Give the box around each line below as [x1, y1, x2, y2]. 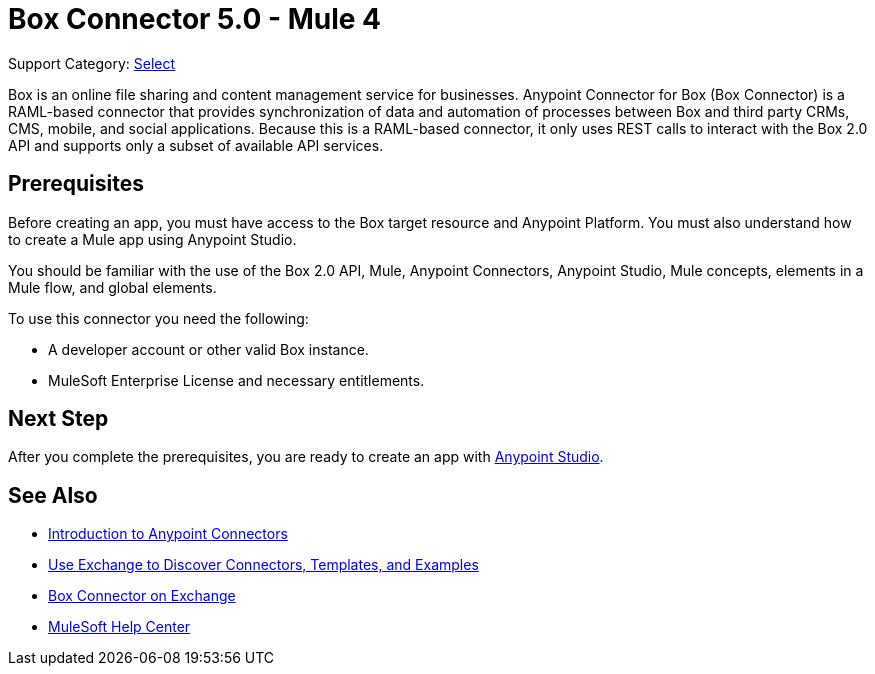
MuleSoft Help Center [48, 618, 191, 636]
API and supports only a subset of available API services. [8, 136, 384, 154]
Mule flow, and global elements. [8, 278, 217, 296]
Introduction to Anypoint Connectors [48, 525, 288, 543]
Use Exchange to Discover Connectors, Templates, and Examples [48, 556, 479, 574]
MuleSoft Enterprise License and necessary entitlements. [48, 371, 425, 389]
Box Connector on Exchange [48, 587, 236, 605]
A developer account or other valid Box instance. [48, 340, 369, 358]
